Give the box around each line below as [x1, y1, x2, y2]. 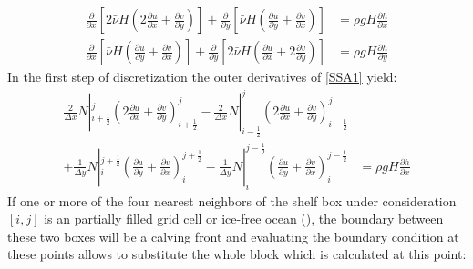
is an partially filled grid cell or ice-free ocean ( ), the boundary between [44, 209, 444, 228]
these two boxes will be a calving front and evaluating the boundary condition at [7, 226, 459, 245]
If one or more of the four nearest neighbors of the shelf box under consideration [7, 191, 457, 210]
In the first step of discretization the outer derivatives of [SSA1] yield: [7, 67, 397, 86]
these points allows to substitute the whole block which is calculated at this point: [7, 244, 467, 264]
